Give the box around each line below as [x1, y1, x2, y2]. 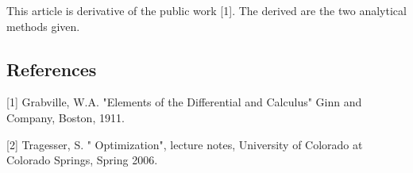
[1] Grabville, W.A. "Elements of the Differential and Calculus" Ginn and [6, 94, 362, 110]
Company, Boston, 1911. [6, 109, 125, 125]
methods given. [6, 17, 80, 34]
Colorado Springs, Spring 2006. [6, 152, 158, 168]
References [6, 56, 97, 81]
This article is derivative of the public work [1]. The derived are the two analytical [6, 2, 407, 18]
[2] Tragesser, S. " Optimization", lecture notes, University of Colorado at [6, 136, 363, 152]
